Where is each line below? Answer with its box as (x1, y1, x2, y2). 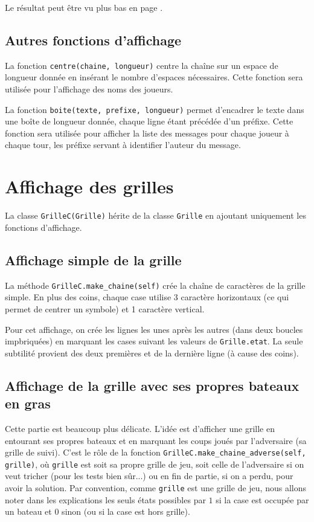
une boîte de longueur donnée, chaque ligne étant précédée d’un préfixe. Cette (5, 115, 293, 127)
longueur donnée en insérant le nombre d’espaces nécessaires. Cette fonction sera (5, 71, 303, 83)
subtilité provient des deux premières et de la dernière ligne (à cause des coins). (5, 346, 299, 359)
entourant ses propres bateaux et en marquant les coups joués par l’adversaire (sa (5, 434, 307, 446)
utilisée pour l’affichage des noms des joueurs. (5, 83, 173, 95)
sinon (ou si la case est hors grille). (62, 505, 190, 518)
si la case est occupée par (216, 493, 309, 506)
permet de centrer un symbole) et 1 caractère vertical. (5, 302, 205, 315)
